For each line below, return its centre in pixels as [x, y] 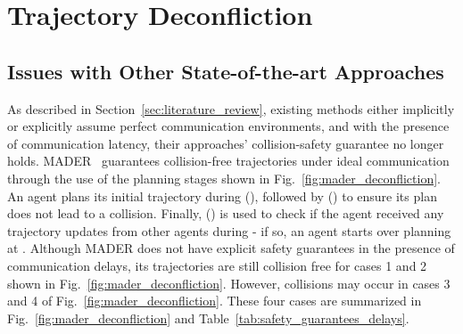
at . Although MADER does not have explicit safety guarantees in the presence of [231, 248]
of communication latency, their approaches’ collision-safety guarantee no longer [226, 143]
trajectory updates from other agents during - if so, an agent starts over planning [229, 230]
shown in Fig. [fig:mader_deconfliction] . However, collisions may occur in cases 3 [229, 283]
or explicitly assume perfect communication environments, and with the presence [228, 126]
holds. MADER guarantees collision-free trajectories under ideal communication [228, 161]
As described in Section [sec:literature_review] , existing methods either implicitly [231, 108]
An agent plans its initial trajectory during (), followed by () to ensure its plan [222, 196]
